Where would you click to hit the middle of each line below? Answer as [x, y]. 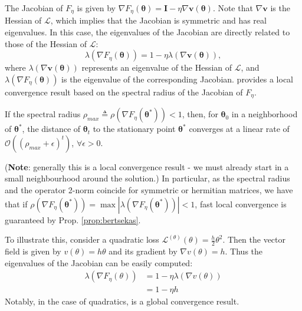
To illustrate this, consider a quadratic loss [82, 239]
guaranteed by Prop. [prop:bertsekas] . [73, 219]
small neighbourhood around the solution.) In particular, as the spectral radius [147, 178]
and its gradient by [143, 251]
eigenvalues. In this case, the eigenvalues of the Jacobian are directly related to [147, 32]
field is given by [33, 251]
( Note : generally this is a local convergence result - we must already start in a [147, 166]
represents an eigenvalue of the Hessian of [157, 67]
